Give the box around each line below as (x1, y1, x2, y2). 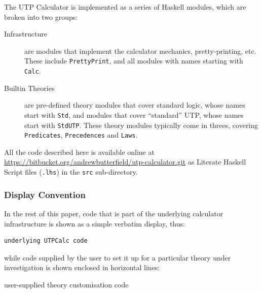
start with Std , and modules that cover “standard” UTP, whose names (24, 109, 244, 120)
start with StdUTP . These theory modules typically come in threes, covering (24, 119, 258, 130)
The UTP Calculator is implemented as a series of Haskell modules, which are (4, 2, 246, 12)
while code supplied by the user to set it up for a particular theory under (4, 252, 231, 263)
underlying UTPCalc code (4, 237, 88, 245)
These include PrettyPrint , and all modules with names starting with (24, 55, 243, 66)
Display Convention (4, 188, 86, 201)
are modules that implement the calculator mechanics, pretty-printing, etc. (24, 45, 256, 56)
